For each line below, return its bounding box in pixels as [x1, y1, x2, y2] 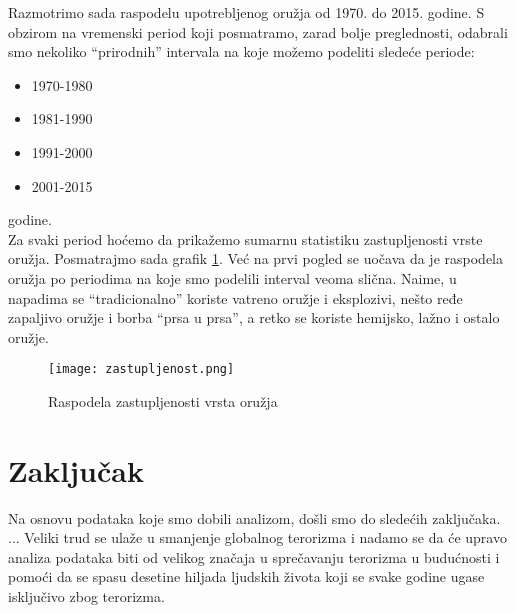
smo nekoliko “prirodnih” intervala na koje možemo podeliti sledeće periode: [8, 41, 475, 62]
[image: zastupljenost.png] [48, 362, 235, 377]
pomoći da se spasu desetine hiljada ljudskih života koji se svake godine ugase [8, 566, 485, 587]
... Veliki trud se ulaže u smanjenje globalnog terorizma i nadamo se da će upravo [8, 527, 507, 548]
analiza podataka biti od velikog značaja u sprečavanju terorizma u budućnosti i [8, 546, 500, 567]
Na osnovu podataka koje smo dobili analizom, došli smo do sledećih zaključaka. [8, 507, 501, 528]
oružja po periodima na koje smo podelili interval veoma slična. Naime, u [8, 267, 457, 288]
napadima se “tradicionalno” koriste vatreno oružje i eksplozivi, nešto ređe [8, 287, 463, 308]
